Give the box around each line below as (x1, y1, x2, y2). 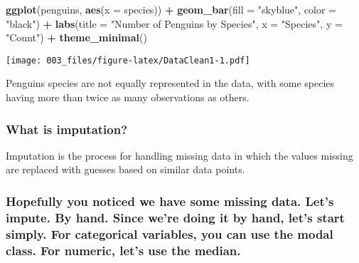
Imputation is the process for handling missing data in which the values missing (6, 148, 353, 163)
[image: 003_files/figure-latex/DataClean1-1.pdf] (6, 55, 250, 66)
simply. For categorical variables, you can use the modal (6, 225, 333, 242)
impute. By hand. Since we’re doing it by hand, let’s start (6, 208, 345, 226)
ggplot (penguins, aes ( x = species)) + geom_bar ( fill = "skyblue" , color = (6, 2, 337, 16)
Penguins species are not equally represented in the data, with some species (6, 76, 335, 91)
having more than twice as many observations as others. (6, 90, 250, 105)
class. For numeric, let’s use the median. (6, 241, 241, 259)
